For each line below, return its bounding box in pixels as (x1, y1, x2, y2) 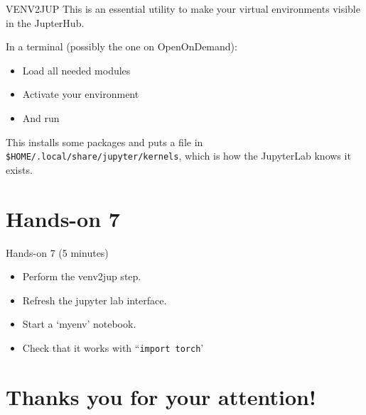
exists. (6, 162, 33, 177)
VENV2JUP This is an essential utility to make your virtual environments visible (6, 1, 360, 16)
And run (22, 110, 60, 125)
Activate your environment (22, 87, 139, 101)
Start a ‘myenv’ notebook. (22, 316, 136, 331)
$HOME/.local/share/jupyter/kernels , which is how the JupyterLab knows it (6, 148, 351, 163)
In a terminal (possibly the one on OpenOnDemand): (6, 39, 237, 54)
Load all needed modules (22, 62, 131, 77)
